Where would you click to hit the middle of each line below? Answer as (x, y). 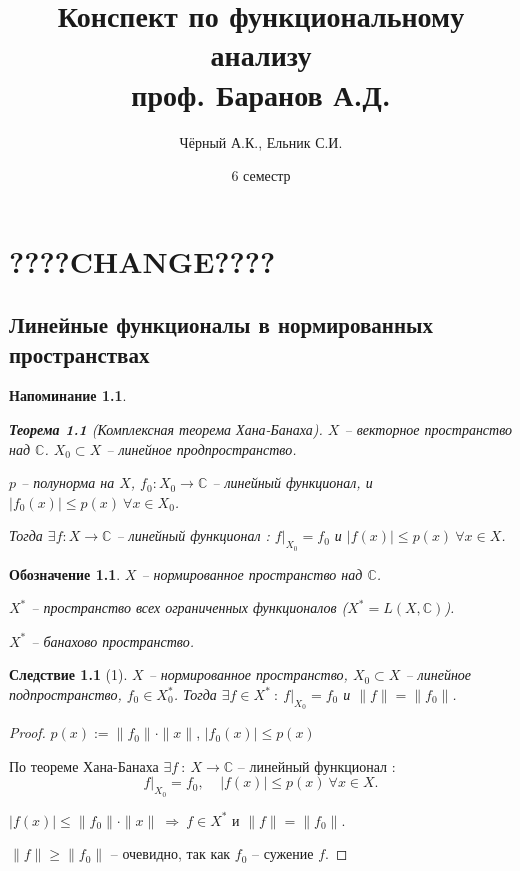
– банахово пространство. (112, 640)
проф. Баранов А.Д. (261, 93)
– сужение (283, 853)
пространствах (79, 353)
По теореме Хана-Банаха (84, 765)
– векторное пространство (428, 429)
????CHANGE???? (142, 260)
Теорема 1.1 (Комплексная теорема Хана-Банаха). (166, 429)
